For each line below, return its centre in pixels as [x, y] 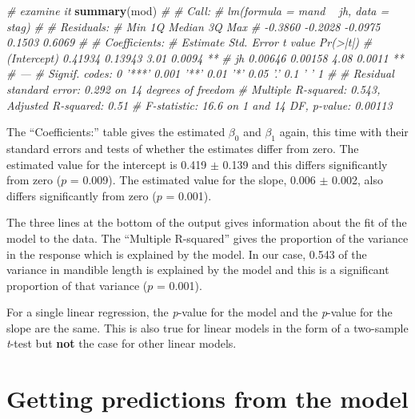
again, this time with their [344, 132]
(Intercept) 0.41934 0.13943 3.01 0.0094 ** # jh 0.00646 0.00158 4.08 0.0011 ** [205, 57]
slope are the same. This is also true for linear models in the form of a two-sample [207, 327]
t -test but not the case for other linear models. [122, 343]
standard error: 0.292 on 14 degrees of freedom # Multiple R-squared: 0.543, [194, 89]
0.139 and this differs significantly [305, 164]
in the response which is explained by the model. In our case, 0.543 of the [187, 254]
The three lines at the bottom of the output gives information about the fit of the [207, 222]
